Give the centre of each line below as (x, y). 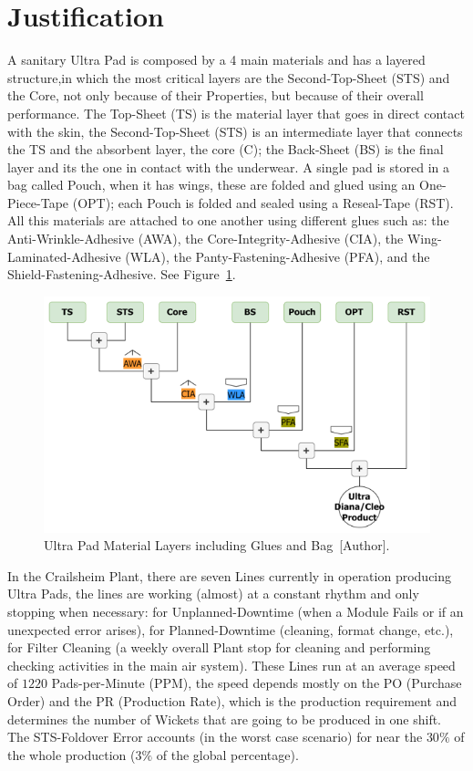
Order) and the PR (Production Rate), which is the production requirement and (232, 701)
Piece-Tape (38, 202)
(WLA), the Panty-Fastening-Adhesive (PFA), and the (278, 256)
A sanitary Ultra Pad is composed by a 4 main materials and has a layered (216, 60)
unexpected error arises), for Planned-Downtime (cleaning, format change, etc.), (231, 629)
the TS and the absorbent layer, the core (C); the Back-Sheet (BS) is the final (226, 149)
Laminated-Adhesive (64, 256)
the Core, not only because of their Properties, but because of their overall (216, 95)
